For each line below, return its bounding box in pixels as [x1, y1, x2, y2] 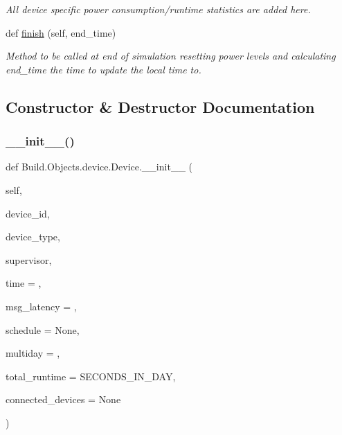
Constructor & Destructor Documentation [6, 96, 315, 117]
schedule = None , [6, 322, 80, 337]
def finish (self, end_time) [6, 25, 116, 39]
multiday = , [6, 346, 60, 360]
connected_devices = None [6, 392, 121, 407]
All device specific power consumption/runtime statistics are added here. [6, 2, 311, 16]
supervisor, [6, 252, 52, 267]
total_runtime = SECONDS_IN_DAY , [6, 369, 176, 383]
